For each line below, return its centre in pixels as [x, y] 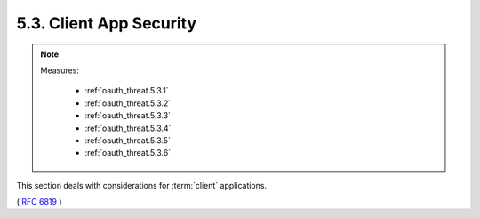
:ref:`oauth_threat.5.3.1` [127, 91]
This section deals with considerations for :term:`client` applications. [141, 185]
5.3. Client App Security [107, 23]
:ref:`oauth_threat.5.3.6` [128, 153]
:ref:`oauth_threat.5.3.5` [128, 140]
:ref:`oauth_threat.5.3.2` [128, 103]
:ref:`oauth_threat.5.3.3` [128, 116]
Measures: [60, 70]
